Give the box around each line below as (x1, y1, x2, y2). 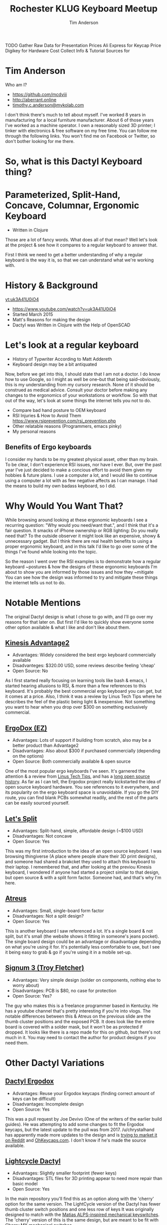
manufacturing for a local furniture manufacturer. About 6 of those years (5, 117, 154, 123)
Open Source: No (12, 668, 48, 674)
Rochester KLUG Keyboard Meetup (9, 3, 158, 14)
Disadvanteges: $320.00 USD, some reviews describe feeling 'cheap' (12, 663, 156, 669)
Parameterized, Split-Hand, (5, 189, 121, 200)
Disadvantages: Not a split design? (12, 913, 84, 919)
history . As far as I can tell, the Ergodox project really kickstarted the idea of (5, 779, 161, 785)
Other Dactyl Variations (5, 1057, 105, 1069)
